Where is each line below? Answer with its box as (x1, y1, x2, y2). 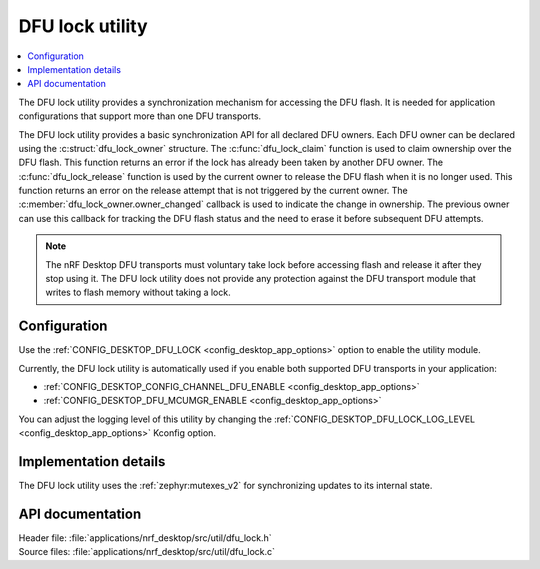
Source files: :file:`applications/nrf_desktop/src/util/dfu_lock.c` (18, 546, 275, 558)
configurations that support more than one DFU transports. (18, 110, 262, 122)
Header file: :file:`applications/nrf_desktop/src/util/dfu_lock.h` (18, 532, 272, 544)
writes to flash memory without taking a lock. (45, 286, 231, 299)
